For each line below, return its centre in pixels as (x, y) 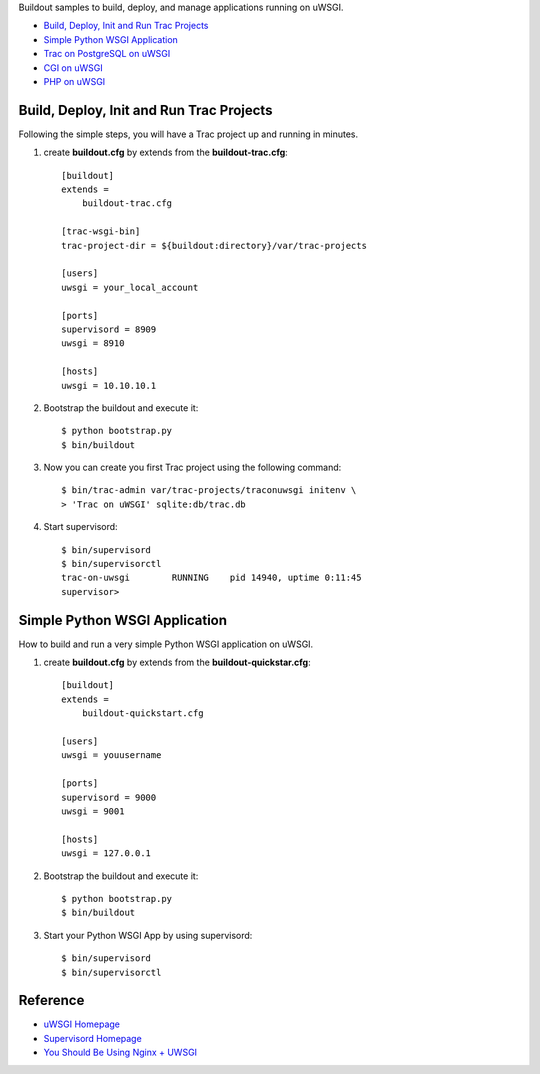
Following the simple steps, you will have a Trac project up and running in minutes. (188, 134)
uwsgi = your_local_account (130, 287)
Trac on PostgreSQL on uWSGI (107, 54)
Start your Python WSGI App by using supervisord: (148, 935)
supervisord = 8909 (109, 329)
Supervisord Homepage (92, 1038)
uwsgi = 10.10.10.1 (109, 385)
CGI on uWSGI (73, 67)
